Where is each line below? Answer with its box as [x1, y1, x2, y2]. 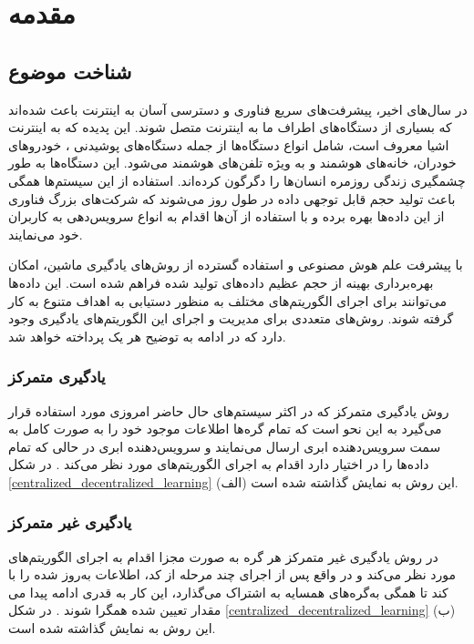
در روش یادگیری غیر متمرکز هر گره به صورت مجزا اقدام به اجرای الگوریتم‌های [8, 547, 438, 566]
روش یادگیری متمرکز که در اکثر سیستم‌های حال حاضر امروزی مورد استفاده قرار [8, 401, 449, 420]
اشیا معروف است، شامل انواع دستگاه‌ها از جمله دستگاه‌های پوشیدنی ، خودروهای [8, 135, 449, 154]
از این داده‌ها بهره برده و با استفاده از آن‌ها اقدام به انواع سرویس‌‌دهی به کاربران [8, 207, 445, 226]
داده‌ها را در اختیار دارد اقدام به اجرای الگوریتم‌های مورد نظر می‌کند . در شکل [8, 455, 429, 474]
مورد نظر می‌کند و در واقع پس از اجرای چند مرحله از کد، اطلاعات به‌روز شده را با [8, 565, 457, 584]
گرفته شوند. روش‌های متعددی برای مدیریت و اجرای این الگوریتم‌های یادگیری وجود [8, 309, 454, 328]
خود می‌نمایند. [8, 224, 83, 243]
